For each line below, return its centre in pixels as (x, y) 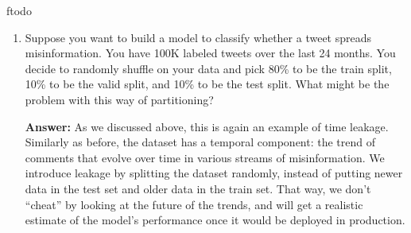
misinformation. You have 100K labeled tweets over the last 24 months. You (210, 53)
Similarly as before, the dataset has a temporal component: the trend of (200, 142)
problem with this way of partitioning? (119, 99)
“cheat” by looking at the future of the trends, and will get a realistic (194, 204)
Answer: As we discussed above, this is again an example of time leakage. (207, 126)
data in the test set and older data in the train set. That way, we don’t (198, 188)
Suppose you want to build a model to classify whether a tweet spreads (198, 37)
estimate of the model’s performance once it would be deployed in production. (215, 220)
